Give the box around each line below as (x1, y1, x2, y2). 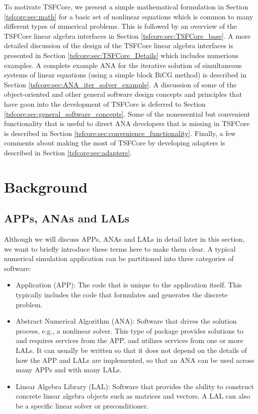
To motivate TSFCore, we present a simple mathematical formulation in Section (4, 1, 249, 11)
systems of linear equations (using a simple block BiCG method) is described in (4, 69, 247, 80)
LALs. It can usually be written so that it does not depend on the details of (15, 345, 247, 355)
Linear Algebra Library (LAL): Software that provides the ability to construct (15, 381, 254, 391)
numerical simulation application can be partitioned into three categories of (4, 253, 234, 264)
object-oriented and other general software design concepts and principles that (4, 89, 242, 99)
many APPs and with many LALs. (15, 364, 122, 375)
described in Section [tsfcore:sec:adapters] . (4, 147, 132, 157)
